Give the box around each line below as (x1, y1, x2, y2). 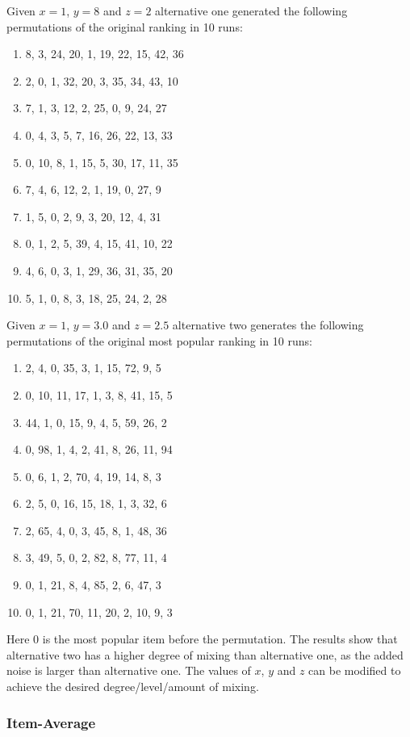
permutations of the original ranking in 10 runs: (6, 18, 243, 35)
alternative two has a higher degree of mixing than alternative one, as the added (6, 646, 404, 663)
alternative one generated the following (155, 2, 348, 19)
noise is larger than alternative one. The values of (6, 662, 251, 679)
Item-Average (6, 712, 96, 732)
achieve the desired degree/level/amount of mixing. (6, 678, 259, 695)
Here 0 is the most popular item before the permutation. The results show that (6, 630, 398, 647)
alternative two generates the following (172, 316, 364, 333)
